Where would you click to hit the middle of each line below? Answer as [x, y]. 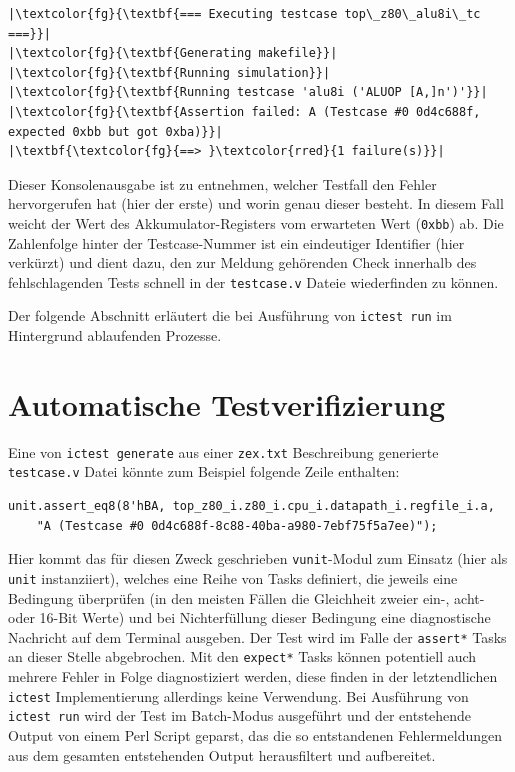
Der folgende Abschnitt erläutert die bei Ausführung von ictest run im [230, 315]
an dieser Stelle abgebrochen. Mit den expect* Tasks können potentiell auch [242, 656]
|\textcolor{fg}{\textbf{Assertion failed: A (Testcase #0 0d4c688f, [244, 111]
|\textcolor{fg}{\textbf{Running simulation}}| [169, 72]
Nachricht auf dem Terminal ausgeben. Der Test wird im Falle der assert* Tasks [257, 636]
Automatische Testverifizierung [227, 403]
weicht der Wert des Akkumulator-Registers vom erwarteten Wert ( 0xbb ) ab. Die [256, 222]
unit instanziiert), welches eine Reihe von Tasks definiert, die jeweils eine [233, 577]
